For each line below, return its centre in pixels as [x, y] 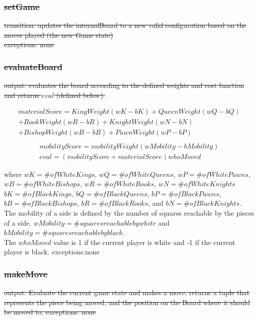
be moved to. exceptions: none [50, 312]
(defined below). [81, 95]
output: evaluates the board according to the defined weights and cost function [124, 85]
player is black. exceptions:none [52, 252]
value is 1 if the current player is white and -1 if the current [144, 242]
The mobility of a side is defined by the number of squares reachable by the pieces [129, 212]
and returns [22, 95]
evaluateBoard [33, 66]
